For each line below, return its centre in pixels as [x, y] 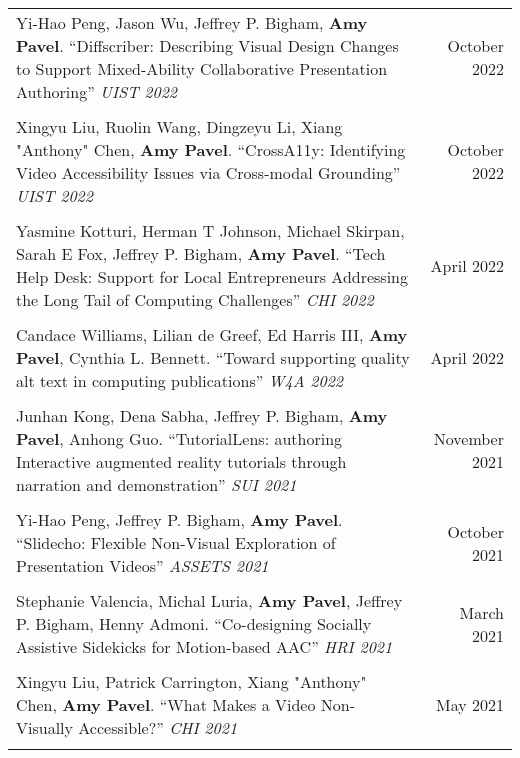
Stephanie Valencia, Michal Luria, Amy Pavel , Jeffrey [209, 600]
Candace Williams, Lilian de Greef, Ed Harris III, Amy [212, 334]
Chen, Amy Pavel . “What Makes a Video [166, 704]
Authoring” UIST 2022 [97, 91]
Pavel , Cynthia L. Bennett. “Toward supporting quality [213, 357]
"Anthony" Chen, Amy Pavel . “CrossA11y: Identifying [211, 149]
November [468, 438]
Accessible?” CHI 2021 [158, 727]
